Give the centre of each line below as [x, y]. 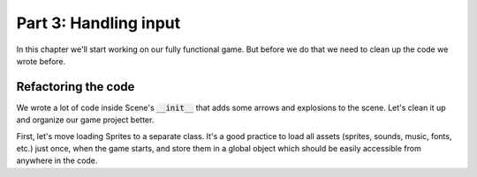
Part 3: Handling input [98, 23]
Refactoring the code [76, 87]
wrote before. [41, 61]
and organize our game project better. [85, 120]
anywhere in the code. [57, 161]
